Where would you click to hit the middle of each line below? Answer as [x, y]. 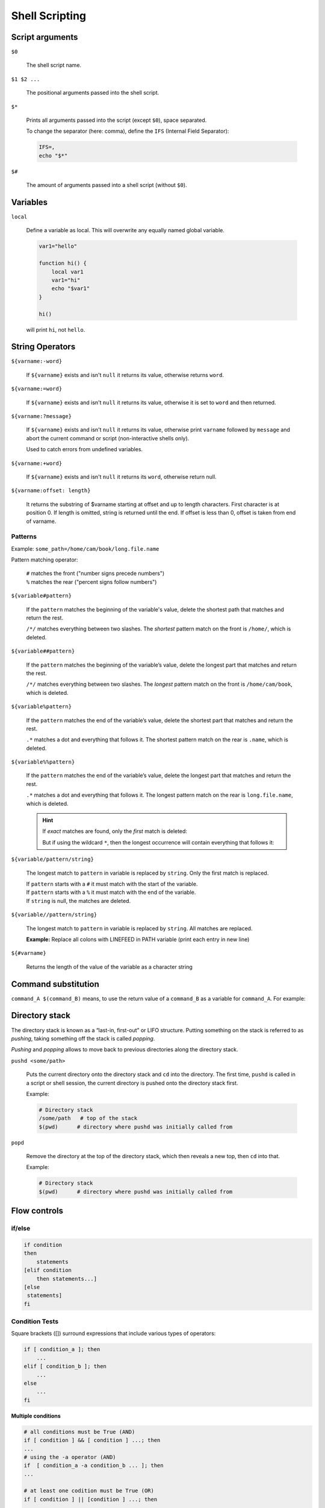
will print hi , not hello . [56, 329]
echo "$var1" [71, 289]
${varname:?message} [42, 417]
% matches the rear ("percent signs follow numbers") [91, 581]
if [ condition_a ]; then [62, 1349]
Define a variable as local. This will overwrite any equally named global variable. [125, 230]
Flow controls [37, 1211]
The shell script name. [54, 65]
